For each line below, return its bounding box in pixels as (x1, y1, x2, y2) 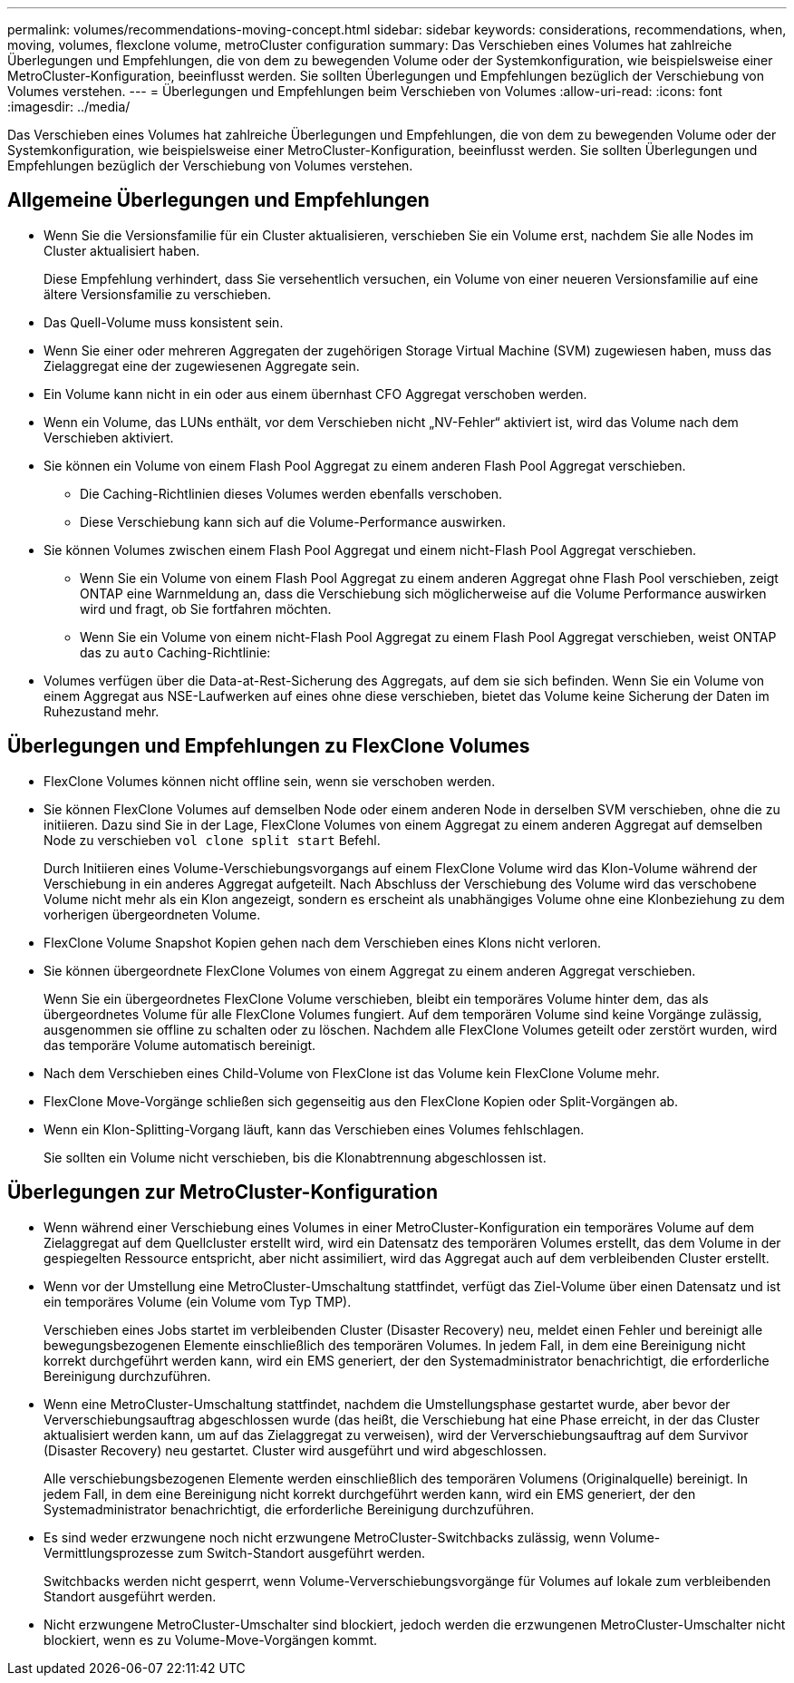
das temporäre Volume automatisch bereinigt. (44, 1036, 316, 1053)
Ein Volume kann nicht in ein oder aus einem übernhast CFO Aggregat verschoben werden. (44, 385, 587, 402)
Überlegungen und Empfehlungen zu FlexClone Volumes (7, 734, 530, 758)
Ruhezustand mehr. (44, 703, 160, 719)
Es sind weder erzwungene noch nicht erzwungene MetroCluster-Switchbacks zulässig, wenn (44, 1529, 606, 1545)
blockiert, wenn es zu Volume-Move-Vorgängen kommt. (44, 1631, 378, 1648)
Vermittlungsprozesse (44, 1544, 174, 1561)
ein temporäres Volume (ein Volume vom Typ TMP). (44, 1293, 352, 1309)
